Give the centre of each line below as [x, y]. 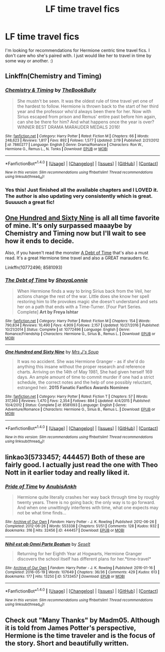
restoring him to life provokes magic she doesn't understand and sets [87, 301]
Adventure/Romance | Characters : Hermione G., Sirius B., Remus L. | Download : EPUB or [80, 409]
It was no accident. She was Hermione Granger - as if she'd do [81, 361]
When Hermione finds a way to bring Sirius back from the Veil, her [84, 291]
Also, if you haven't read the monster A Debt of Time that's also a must [77, 253]
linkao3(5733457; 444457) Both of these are [75, 457]
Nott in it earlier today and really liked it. [68, 473]
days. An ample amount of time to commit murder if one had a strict [85, 377]
